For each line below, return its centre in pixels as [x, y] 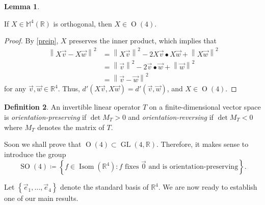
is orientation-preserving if [45, 117]
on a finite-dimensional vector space [205, 107]
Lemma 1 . [22, 6]
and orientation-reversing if [171, 117]
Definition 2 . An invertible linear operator [72, 107]
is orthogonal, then [83, 23]
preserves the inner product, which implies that [143, 41]
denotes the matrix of [71, 127]
